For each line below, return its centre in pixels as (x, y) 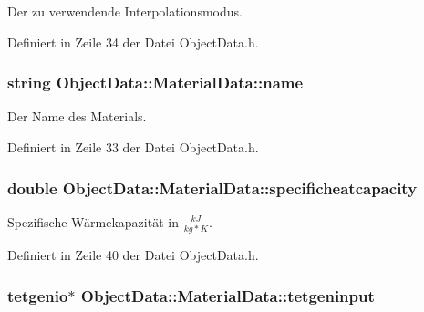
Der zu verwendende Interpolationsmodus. (125, 11)
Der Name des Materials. (77, 116)
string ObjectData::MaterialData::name (155, 83)
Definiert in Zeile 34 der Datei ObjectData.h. (133, 42)
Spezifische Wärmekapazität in (93, 221)
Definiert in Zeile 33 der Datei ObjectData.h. (133, 147)
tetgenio (38, 295)
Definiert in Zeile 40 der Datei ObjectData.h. (133, 255)
